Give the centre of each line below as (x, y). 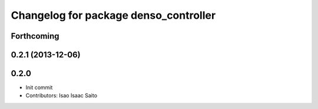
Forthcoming (35, 36)
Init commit (39, 87)
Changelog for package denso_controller (113, 15)
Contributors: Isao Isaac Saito (61, 96)
